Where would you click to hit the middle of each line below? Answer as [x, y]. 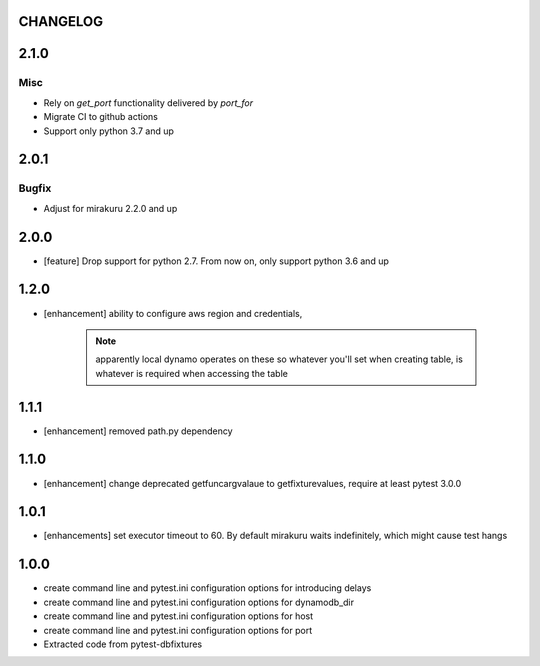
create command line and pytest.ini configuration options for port [178, 630]
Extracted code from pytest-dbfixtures [123, 644]
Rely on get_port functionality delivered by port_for [148, 102]
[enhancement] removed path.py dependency [138, 431]
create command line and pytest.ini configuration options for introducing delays [207, 588]
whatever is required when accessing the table [192, 373]
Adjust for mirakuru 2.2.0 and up [110, 208]
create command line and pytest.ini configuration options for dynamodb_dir [199, 602]
